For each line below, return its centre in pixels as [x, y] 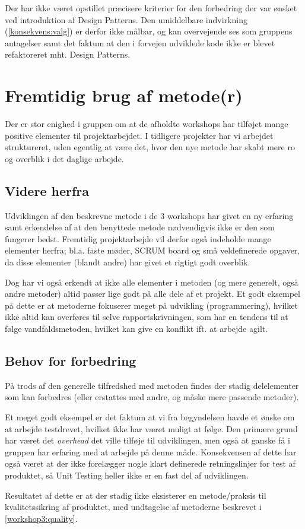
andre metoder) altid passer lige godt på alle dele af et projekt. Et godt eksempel [152, 294]
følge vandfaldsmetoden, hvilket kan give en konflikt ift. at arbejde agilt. [136, 329]
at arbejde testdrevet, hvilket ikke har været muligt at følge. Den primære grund [151, 428]
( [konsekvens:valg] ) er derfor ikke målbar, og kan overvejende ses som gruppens [149, 31]
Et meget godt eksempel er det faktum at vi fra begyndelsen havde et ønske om [150, 417]
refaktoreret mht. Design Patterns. [68, 54]
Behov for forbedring [71, 360]
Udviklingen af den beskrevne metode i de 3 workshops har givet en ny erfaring [149, 215]
